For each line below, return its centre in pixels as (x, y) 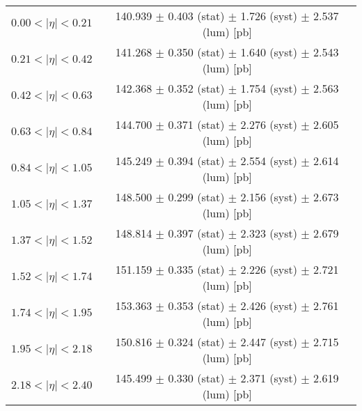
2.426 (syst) (269, 305)
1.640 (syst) (269, 52)
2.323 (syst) (269, 233)
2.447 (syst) (269, 342)
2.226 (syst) (269, 269)
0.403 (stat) (196, 16)
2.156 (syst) (269, 197)
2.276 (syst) (269, 124)
